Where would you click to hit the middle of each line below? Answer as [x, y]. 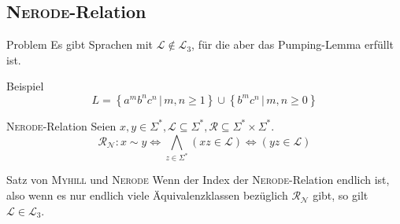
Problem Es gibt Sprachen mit [80, 44]
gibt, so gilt [341, 195]
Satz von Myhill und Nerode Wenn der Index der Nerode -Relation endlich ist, [198, 180]
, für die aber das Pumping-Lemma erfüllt [293, 44]
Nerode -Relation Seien [61, 125]
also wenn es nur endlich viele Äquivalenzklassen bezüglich [147, 195]
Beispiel [25, 86]
